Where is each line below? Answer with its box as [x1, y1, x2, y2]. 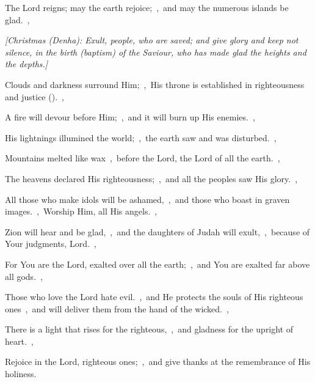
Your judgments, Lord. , [5, 237, 96, 250]
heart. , [5, 334, 34, 347]
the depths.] [5, 57, 48, 70]
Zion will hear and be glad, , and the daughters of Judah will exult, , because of [5, 225, 310, 238]
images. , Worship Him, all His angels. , [5, 205, 157, 218]
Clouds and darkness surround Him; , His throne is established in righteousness [5, 78, 305, 90]
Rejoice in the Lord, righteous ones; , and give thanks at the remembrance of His [5, 355, 311, 368]
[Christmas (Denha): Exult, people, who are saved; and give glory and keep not [5, 34, 299, 46]
